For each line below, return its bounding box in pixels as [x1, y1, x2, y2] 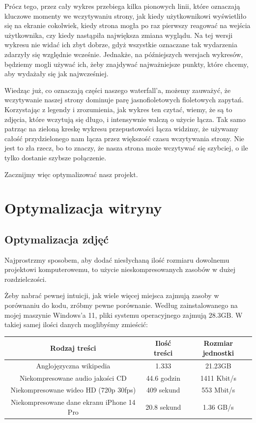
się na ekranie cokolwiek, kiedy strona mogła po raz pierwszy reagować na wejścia [4, 20, 251, 30]
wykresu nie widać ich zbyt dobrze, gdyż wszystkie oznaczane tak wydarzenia [4, 39, 237, 50]
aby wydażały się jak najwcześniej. [4, 68, 109, 79]
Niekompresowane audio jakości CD [19, 372, 127, 383]
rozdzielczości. [4, 273, 47, 284]
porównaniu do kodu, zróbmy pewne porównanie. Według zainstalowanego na [4, 300, 238, 310]
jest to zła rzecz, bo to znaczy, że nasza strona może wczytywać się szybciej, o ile [4, 143, 248, 153]
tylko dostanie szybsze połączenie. [4, 152, 107, 162]
